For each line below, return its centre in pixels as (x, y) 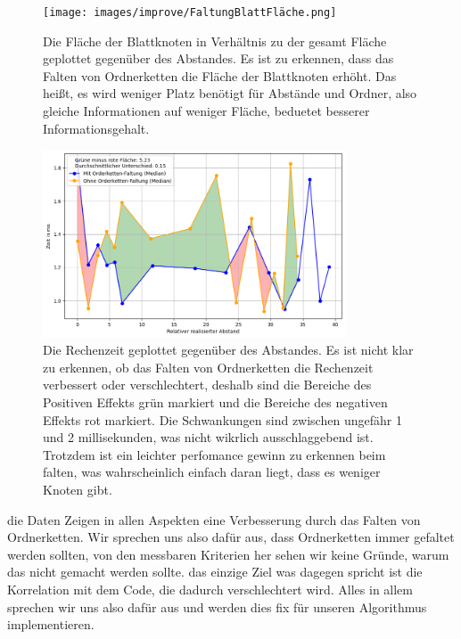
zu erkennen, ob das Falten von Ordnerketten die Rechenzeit (208, 367)
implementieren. (51, 624)
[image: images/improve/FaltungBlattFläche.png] (190, 12)
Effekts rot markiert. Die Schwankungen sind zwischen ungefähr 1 (222, 419)
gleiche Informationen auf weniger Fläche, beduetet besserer (206, 111)
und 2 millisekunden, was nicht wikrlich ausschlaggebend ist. (208, 437)
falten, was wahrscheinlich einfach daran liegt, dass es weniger (212, 472)
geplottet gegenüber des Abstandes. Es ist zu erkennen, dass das (218, 58)
